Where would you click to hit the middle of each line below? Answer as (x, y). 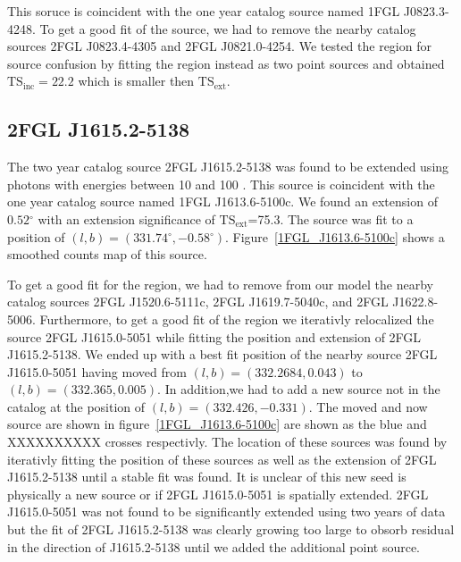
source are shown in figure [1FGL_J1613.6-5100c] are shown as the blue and (217, 424)
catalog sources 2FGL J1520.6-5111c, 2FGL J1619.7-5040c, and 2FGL (198, 302)
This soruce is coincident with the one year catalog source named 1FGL (204, 11)
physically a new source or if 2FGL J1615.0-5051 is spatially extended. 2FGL (218, 494)
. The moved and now (368, 406)
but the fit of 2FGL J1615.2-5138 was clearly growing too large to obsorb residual (231, 529)
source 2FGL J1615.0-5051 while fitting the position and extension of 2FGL (214, 336)
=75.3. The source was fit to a (331, 218)
